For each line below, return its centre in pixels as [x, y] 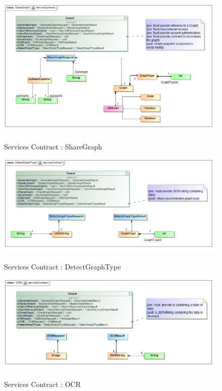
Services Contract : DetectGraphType [63, 267]
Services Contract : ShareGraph [53, 147]
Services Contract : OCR [42, 384]
